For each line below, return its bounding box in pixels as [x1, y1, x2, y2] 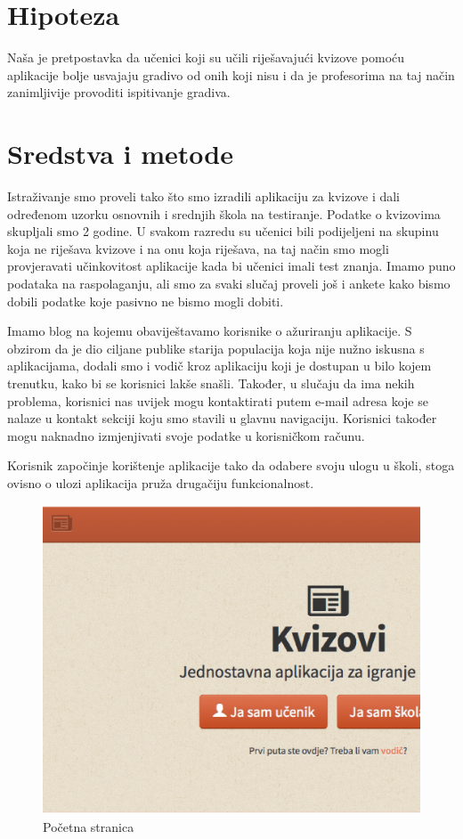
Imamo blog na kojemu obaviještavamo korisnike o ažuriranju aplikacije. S [7, 322, 412, 340]
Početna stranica [43, 817, 134, 835]
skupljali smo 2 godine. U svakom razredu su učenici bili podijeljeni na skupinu [7, 222, 439, 240]
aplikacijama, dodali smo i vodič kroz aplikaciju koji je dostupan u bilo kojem [7, 356, 432, 375]
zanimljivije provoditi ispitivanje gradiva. [7, 83, 231, 102]
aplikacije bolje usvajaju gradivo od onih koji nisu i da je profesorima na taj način [7, 65, 455, 84]
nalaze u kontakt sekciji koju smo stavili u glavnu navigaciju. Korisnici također [7, 409, 437, 428]
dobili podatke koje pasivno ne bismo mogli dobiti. [7, 291, 284, 310]
